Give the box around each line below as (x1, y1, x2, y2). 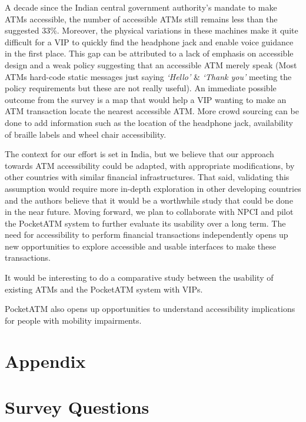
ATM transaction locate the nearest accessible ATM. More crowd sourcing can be (5, 105, 299, 117)
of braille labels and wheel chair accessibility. (5, 128, 167, 140)
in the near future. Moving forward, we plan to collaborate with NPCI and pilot (5, 205, 294, 218)
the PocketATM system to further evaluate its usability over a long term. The (5, 217, 286, 229)
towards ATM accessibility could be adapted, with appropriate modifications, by (5, 159, 295, 171)
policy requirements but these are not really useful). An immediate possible (5, 82, 277, 94)
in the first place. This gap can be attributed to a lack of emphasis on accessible (5, 47, 294, 59)
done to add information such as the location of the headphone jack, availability (5, 116, 293, 128)
